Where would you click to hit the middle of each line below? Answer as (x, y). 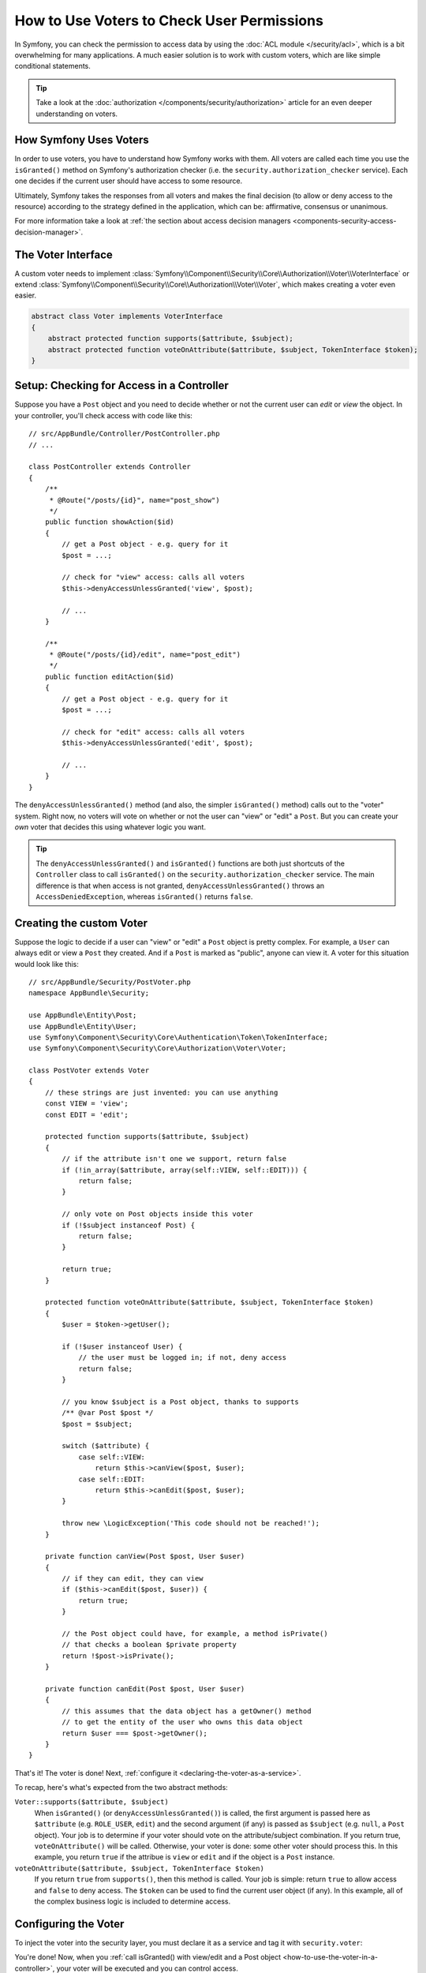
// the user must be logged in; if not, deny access (183, 1358)
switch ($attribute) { (106, 1446)
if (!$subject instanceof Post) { (129, 1225)
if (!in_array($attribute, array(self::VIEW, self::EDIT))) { (185, 1170)
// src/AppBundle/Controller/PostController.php (124, 434)
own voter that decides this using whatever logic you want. (110, 827)
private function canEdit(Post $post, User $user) (145, 1688)
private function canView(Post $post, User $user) (145, 1556)
